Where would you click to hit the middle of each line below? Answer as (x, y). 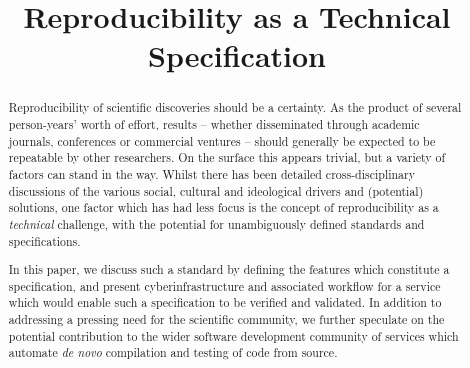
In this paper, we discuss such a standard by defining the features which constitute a (229, 269)
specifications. (44, 240)
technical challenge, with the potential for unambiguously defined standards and (216, 223)
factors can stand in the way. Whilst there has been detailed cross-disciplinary (211, 173)
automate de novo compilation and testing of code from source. (173, 352)
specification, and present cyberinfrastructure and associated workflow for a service (224, 285)
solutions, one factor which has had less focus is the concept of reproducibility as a (223, 207)
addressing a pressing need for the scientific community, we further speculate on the (226, 319)
